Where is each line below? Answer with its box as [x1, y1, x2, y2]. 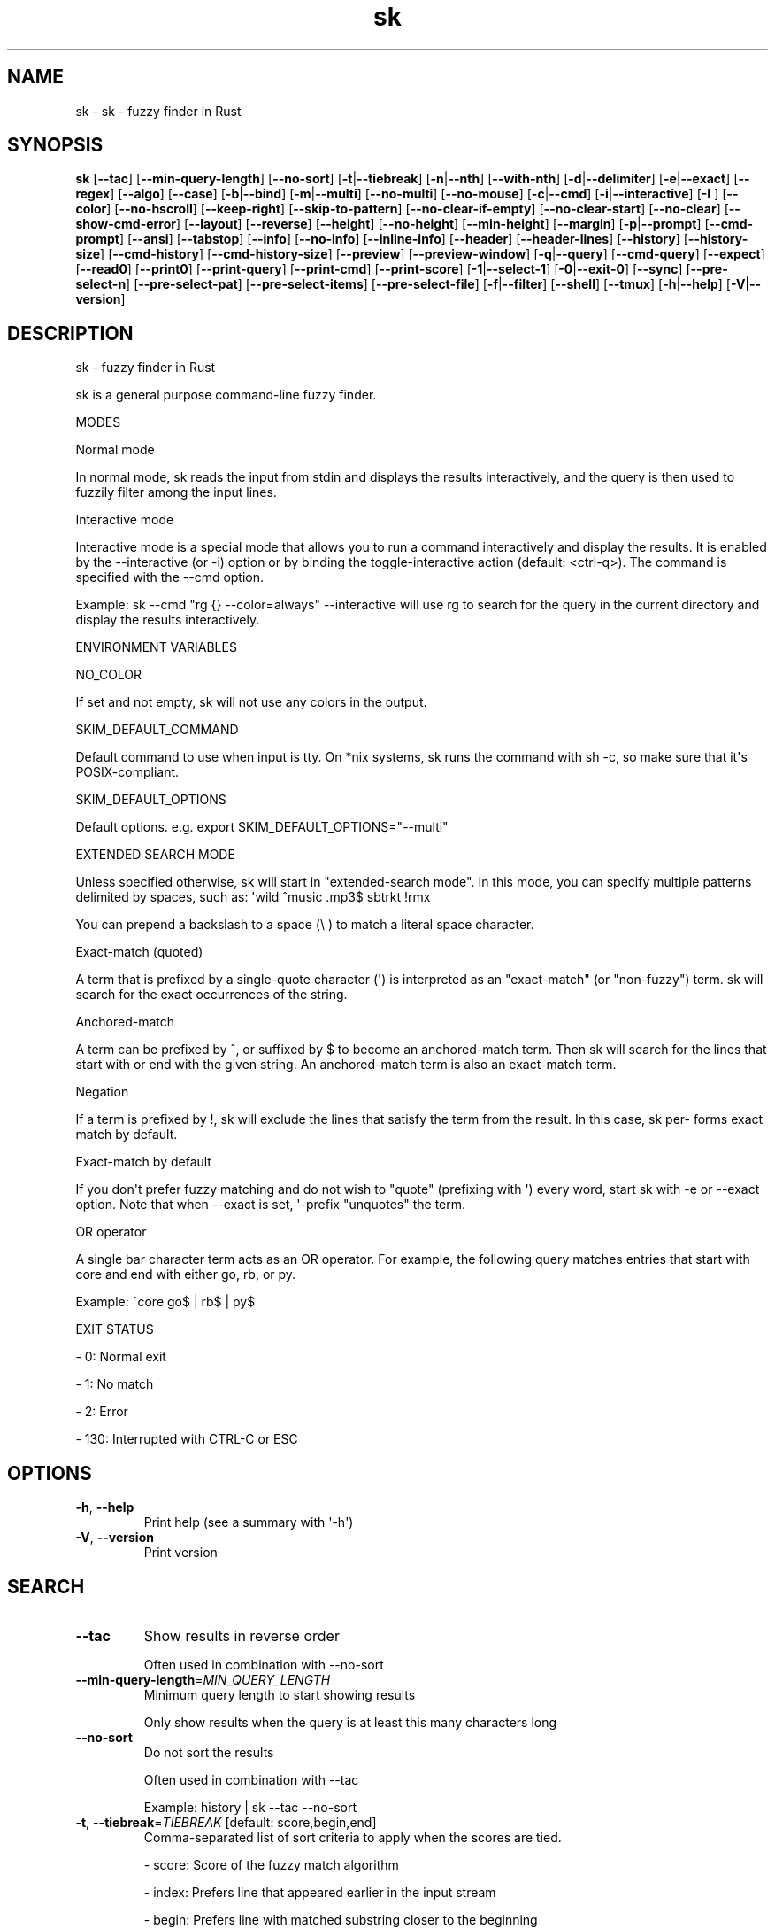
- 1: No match [75, 1376, 154, 1392]
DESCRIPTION [7, 321, 134, 345]
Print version [143, 1545, 218, 1561]
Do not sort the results [143, 1744, 274, 1760]
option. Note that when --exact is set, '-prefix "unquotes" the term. [75, 1197, 466, 1212]
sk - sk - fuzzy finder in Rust [75, 103, 242, 119]
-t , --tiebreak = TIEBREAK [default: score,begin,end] [75, 1814, 377, 1830]
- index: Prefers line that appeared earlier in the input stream [143, 1884, 496, 1900]
